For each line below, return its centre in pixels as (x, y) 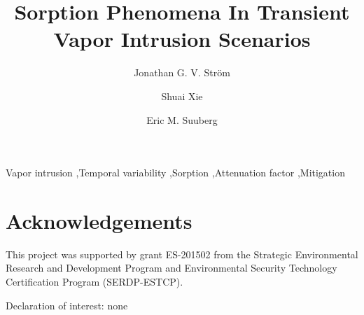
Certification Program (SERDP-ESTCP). (94, 281)
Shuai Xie (182, 96)
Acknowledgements (99, 220)
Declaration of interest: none (67, 305)
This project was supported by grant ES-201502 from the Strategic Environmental (182, 254)
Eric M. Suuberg (182, 119)
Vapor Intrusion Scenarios (182, 39)
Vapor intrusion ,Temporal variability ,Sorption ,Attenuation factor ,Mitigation (175, 173)
